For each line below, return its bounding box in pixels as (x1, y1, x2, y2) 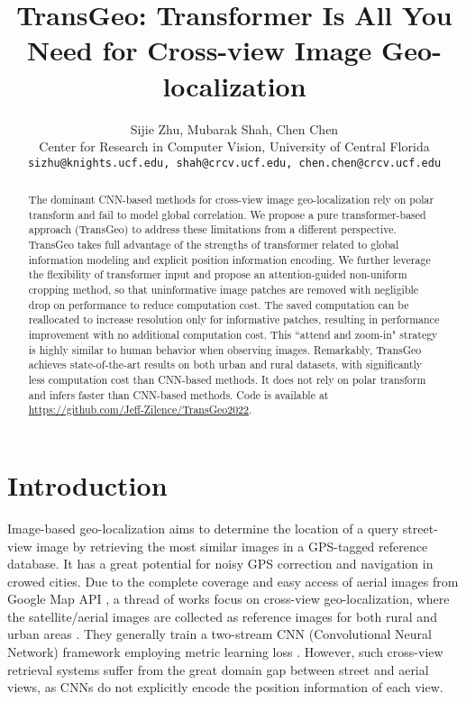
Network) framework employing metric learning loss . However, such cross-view (7, 643, 443, 661)
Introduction (7, 466, 168, 503)
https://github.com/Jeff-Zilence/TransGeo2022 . (28, 402, 252, 417)
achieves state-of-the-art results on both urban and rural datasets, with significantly (28, 357, 423, 372)
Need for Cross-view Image (27, 32, 372, 68)
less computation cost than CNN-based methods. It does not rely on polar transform (28, 372, 426, 387)
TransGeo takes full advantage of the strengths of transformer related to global (28, 237, 399, 252)
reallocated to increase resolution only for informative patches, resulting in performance (28, 312, 440, 327)
